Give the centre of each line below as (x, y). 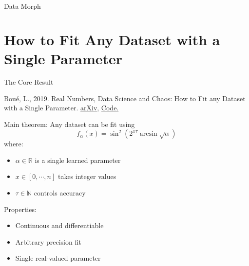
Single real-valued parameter (58, 258)
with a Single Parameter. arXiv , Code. (61, 108)
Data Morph (22, 6)
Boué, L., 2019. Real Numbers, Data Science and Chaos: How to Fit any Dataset (125, 98)
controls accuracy (60, 193)
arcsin (148, 134)
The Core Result (29, 81)
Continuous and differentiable (59, 225)
